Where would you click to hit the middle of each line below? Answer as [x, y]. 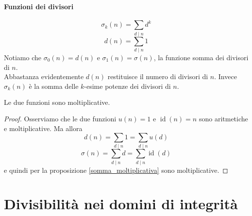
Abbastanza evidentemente [44, 76]
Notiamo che [23, 57]
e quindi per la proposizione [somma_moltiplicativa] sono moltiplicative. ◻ [116, 170]
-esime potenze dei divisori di [127, 86]
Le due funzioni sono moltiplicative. [57, 102]
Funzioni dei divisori [39, 6]
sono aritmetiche [223, 118]
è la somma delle [54, 86]
